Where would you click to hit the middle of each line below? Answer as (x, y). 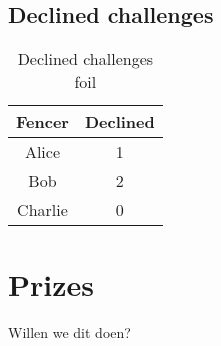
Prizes (51, 284)
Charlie (42, 210)
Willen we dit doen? (69, 332)
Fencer (42, 122)
